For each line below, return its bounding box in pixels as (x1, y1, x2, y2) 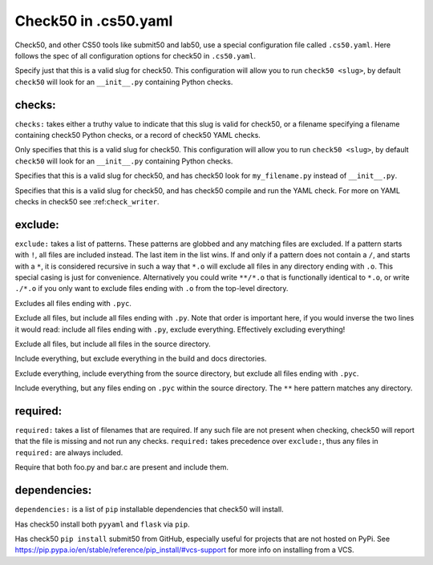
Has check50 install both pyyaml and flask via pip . (14, 519, 190, 529)
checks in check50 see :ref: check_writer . (14, 196, 160, 206)
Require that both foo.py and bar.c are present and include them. (14, 462, 229, 472)
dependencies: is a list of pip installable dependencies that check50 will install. (14, 505, 284, 515)
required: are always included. (14, 447, 123, 457)
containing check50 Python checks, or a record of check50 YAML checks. (14, 131, 261, 140)
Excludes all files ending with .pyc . (14, 298, 132, 308)
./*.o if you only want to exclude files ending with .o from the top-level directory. (14, 284, 289, 293)
